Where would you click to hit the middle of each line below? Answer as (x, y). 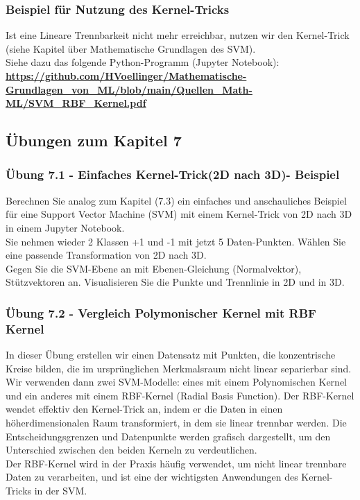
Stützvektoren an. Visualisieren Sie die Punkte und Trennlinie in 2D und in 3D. (175, 282)
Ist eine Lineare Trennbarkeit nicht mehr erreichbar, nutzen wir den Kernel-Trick (178, 35)
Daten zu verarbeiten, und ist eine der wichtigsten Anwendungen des (152, 477)
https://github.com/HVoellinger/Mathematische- (126, 76)
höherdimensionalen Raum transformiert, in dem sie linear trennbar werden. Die (176, 423)
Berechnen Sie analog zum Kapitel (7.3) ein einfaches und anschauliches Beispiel (176, 200)
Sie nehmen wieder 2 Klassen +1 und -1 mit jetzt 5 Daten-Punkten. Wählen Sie (176, 241)
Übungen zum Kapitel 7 (94, 140)
